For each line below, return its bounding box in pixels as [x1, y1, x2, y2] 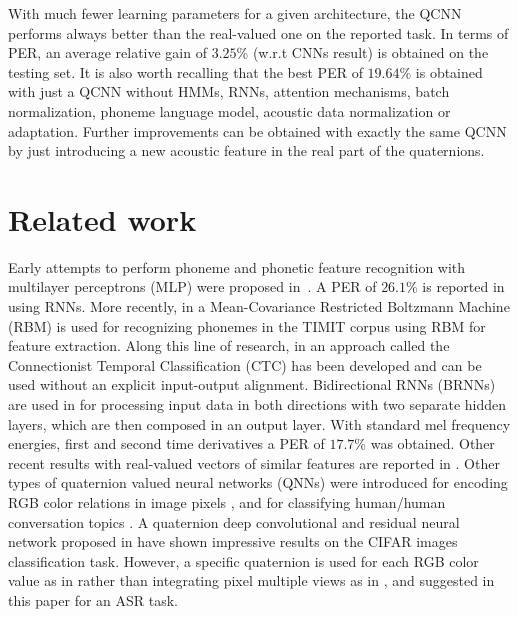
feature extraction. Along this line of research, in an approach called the [8, 335, 450, 356]
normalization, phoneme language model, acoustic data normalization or [8, 100, 451, 121]
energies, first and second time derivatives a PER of [8, 433, 325, 454]
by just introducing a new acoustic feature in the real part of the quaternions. [8, 140, 485, 161]
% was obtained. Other [354, 433, 495, 454]
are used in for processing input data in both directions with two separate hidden [8, 394, 507, 415]
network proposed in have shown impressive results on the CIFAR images [8, 531, 458, 552]
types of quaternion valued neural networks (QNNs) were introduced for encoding [8, 472, 508, 493]
